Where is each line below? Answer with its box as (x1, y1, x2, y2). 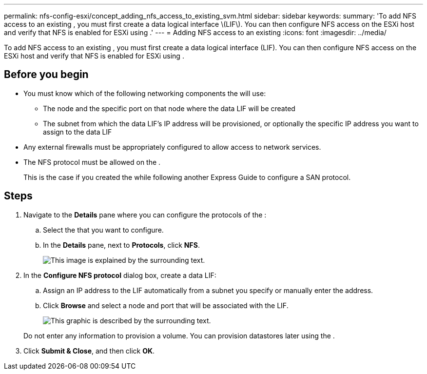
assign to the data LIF (43, 127, 112, 136)
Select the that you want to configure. (43, 225, 164, 234)
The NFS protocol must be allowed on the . (23, 157, 161, 166)
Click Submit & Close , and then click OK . (23, 346, 155, 355)
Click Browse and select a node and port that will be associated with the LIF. (43, 301, 289, 310)
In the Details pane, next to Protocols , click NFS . (43, 240, 200, 249)
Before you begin (4, 68, 89, 81)
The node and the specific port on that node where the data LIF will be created (43, 104, 295, 113)
